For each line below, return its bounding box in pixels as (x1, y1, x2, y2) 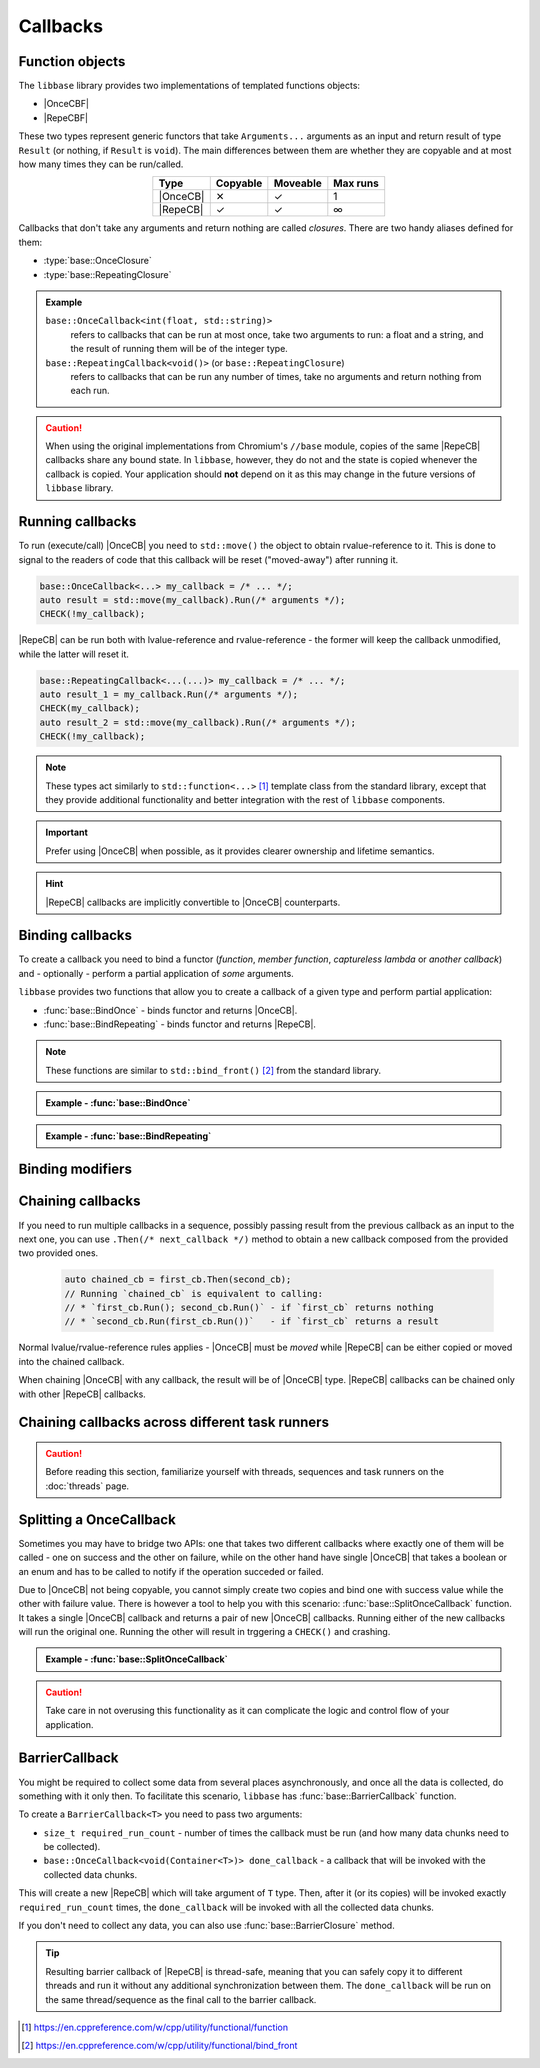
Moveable (273, 176, 322, 190)
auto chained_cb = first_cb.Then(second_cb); (64, 1274, 292, 1285)
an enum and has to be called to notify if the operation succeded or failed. (18, 1565, 324, 1577)
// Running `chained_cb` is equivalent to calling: (64, 1288, 324, 1299)
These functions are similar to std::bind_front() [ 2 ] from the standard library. (45, 1064, 382, 1076)
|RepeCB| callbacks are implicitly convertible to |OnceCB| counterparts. (45, 896, 341, 908)
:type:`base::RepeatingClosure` (43, 268, 172, 280)
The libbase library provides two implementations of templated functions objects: (18, 80, 360, 92)
